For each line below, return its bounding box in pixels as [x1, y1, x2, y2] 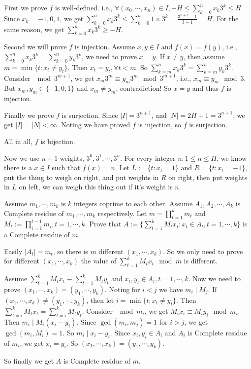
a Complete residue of [4, 229, 70, 240]
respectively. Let [97, 208, 147, 218]
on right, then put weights [168, 172, 248, 182]
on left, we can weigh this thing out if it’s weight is [19, 182, 173, 192]
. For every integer [120, 152, 176, 163]
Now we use [4, 152, 39, 163]
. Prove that [85, 219, 122, 229]
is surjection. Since [62, 110, 118, 120]
